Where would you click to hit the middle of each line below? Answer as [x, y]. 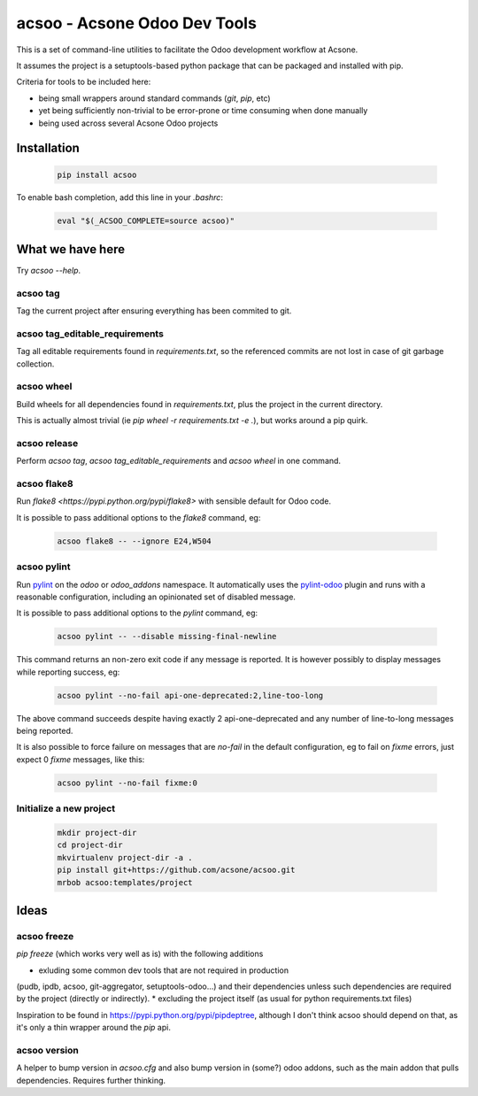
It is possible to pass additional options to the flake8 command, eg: [139, 517]
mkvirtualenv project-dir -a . [125, 857]
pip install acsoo [97, 174]
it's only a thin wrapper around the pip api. [94, 1028]
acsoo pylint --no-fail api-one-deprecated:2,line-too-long [190, 695]
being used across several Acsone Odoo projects [128, 123]
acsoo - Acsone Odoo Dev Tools [136, 23]
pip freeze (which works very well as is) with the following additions [140, 954]
